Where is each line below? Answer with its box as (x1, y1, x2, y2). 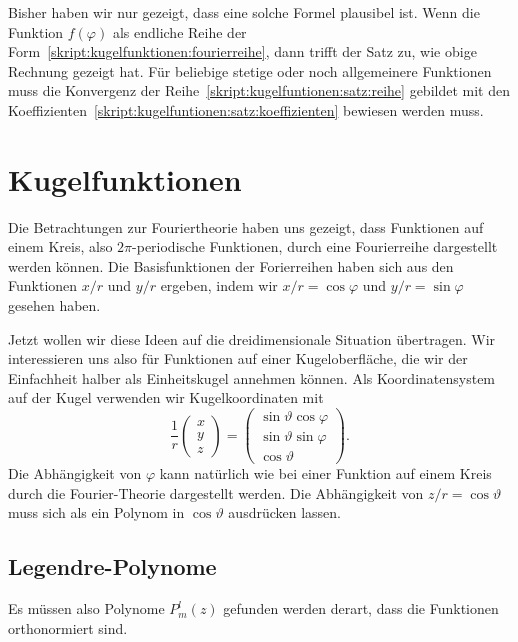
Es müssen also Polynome (8, 598, 165, 619)
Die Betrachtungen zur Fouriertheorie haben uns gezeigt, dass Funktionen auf (8, 216, 484, 237)
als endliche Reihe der (112, 21, 247, 42)
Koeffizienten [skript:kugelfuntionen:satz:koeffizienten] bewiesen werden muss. (8, 99, 484, 120)
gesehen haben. (8, 295, 101, 316)
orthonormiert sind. (8, 617, 128, 638)
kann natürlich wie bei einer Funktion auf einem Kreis (159, 463, 492, 484)
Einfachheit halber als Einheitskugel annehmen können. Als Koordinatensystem (8, 367, 496, 388)
